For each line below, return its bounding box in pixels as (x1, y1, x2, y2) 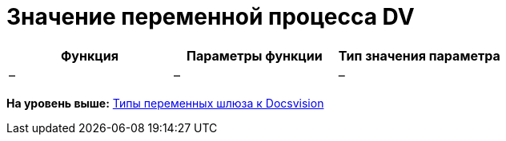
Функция (60, 47, 118, 64)
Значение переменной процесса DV (6, 3, 415, 30)
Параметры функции (186, 47, 323, 64)
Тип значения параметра (338, 47, 500, 64)
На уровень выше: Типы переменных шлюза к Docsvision (6, 96, 324, 110)
